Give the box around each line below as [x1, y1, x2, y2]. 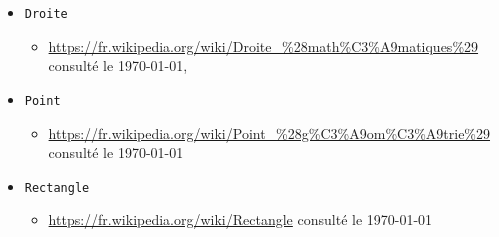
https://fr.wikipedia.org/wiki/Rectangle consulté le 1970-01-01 [48, 209, 433, 230]
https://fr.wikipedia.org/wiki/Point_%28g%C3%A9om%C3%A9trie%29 [48, 122, 491, 143]
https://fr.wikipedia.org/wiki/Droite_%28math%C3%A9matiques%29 [48, 35, 479, 56]
